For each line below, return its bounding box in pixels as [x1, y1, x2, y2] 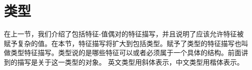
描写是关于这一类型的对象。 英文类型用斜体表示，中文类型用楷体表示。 [17, 57, 244, 67]
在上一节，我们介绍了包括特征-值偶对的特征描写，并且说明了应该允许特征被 [4, 29, 244, 39]
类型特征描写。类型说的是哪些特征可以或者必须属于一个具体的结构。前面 [10, 47, 241, 58]
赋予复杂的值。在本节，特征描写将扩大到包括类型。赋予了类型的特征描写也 [4, 38, 241, 48]
